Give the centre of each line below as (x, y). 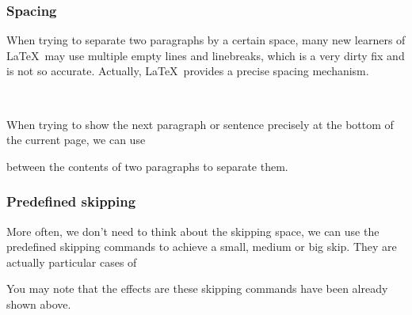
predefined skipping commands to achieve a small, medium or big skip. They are (202, 247)
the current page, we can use (76, 140)
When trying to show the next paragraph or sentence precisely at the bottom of (200, 124)
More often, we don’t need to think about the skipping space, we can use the (193, 231)
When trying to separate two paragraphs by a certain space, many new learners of (206, 40)
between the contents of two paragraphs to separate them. (147, 166)
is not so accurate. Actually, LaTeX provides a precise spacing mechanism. (188, 71)
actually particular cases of (72, 262)
